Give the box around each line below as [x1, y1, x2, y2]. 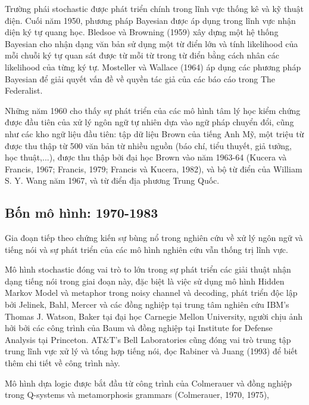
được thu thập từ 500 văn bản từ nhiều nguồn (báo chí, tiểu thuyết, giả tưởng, [5, 139, 292, 152]
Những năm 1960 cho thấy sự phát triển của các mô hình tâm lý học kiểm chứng [5, 104, 301, 116]
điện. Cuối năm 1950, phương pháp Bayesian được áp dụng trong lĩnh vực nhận [5, 14, 296, 26]
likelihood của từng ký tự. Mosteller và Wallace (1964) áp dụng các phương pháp [5, 60, 301, 73]
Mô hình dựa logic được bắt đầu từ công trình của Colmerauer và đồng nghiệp [5, 376, 292, 389]
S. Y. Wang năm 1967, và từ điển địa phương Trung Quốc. [5, 174, 220, 187]
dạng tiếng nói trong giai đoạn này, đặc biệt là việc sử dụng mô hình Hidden [5, 274, 285, 287]
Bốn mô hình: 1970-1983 [5, 203, 158, 222]
